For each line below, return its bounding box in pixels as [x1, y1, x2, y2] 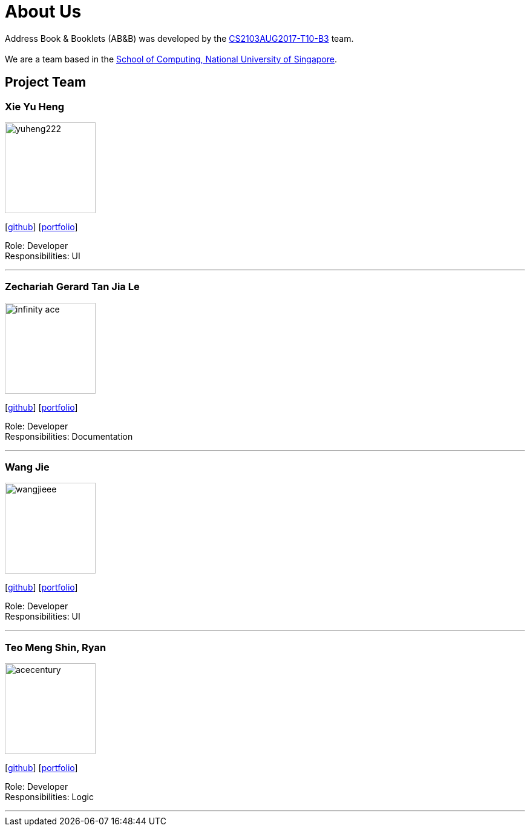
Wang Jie [5, 461, 50, 474]
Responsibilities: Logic [5, 792, 94, 803]
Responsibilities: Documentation [5, 431, 133, 442]
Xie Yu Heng [5, 100, 64, 113]
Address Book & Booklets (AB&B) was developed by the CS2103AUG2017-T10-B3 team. [5, 33, 354, 44]
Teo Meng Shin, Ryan [5, 641, 106, 654]
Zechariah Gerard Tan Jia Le [5, 280, 140, 293]
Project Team [5, 74, 87, 90]
